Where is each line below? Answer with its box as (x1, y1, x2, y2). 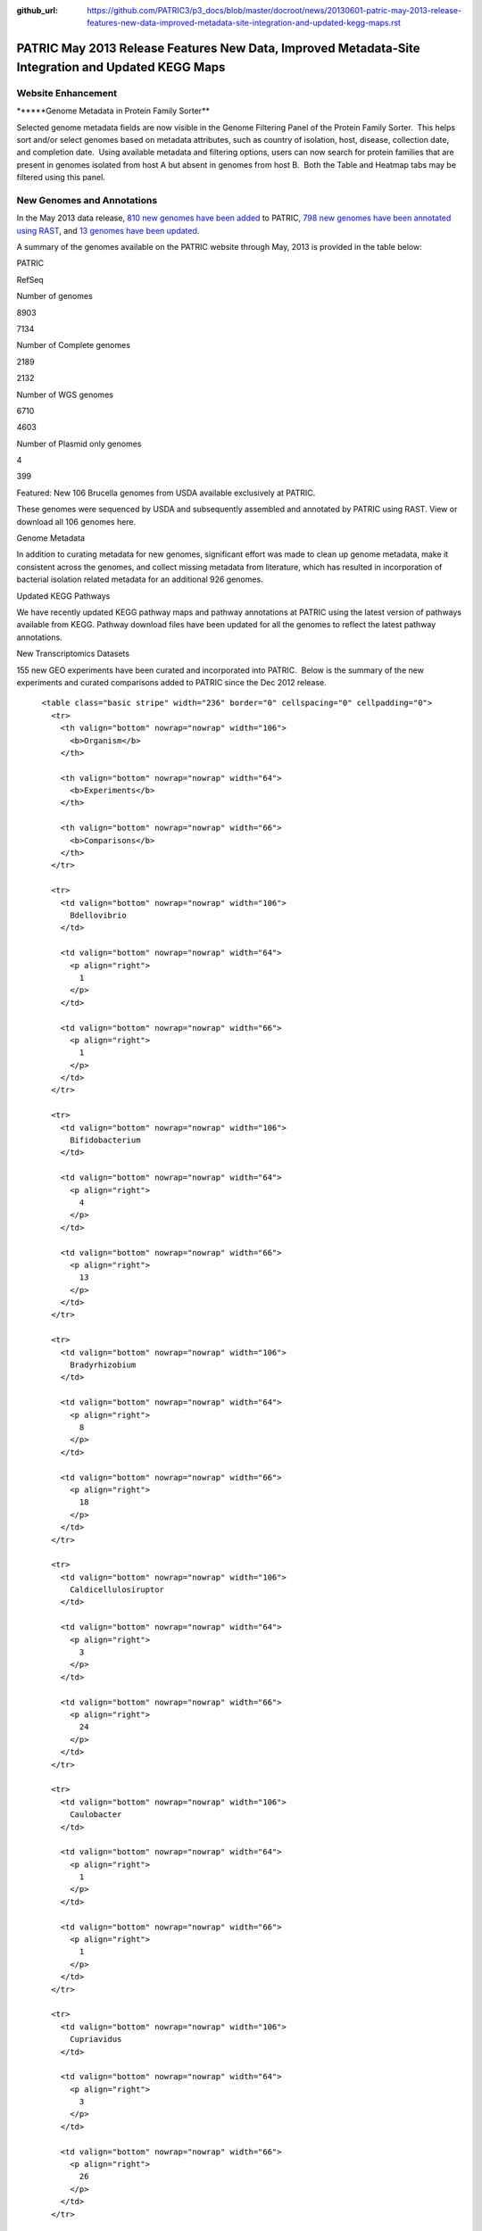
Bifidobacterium (70, 1135, 141, 1146)
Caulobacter (70, 1810, 122, 1820)
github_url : (16, 5, 58, 15)
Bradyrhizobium (70, 1360, 137, 1370)
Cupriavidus (70, 2035, 122, 2044)
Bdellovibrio (70, 910, 127, 920)
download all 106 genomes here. (16, 516, 137, 527)
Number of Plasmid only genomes (16, 438, 142, 449)
